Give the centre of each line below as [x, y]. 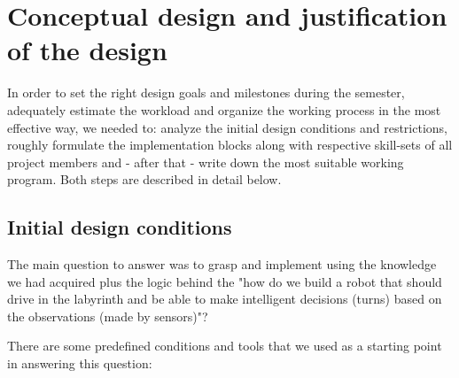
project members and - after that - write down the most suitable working [206, 162]
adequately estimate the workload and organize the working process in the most [224, 109]
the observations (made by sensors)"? [108, 316]
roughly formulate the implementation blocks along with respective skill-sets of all [230, 145]
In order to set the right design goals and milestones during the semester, [206, 93]
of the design [87, 50]
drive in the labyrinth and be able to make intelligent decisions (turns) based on [225, 299]
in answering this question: [80, 363]
